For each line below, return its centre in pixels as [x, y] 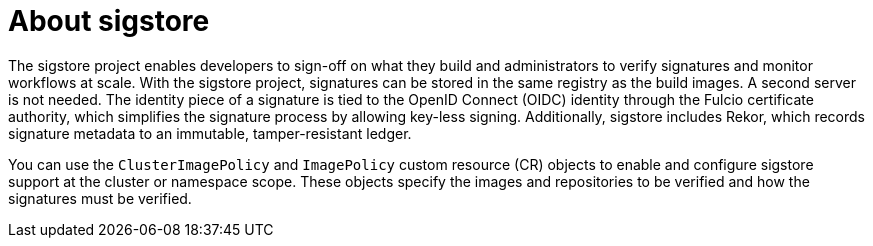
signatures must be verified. [100, 198]
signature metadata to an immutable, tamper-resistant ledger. [210, 133]
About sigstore [109, 21]
